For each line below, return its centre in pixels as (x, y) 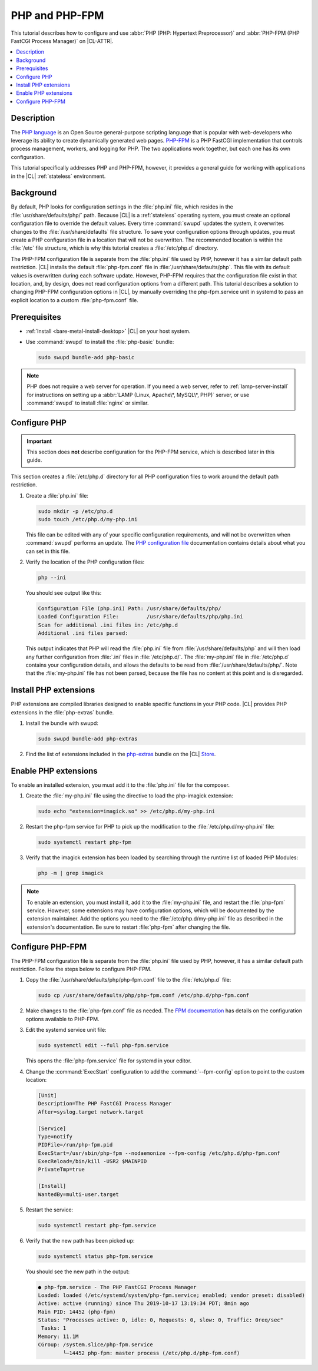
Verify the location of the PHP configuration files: (85, 562)
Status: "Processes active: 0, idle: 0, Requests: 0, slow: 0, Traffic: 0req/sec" (161, 1320)
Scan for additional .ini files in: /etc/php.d (108, 625)
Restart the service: (49, 1210)
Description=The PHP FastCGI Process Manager (105, 1104)
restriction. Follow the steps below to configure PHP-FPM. (81, 969)
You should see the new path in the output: (78, 1271)
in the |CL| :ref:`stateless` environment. (58, 176)
